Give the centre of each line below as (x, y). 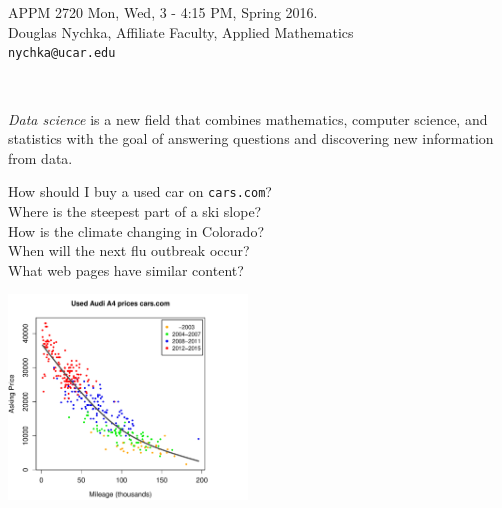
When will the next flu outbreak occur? (129, 250)
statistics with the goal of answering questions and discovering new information (251, 138)
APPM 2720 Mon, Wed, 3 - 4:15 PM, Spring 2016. (163, 12)
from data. (40, 157)
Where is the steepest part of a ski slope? (135, 211)
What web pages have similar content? (126, 269)
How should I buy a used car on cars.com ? (140, 191)
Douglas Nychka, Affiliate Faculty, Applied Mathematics (181, 31)
